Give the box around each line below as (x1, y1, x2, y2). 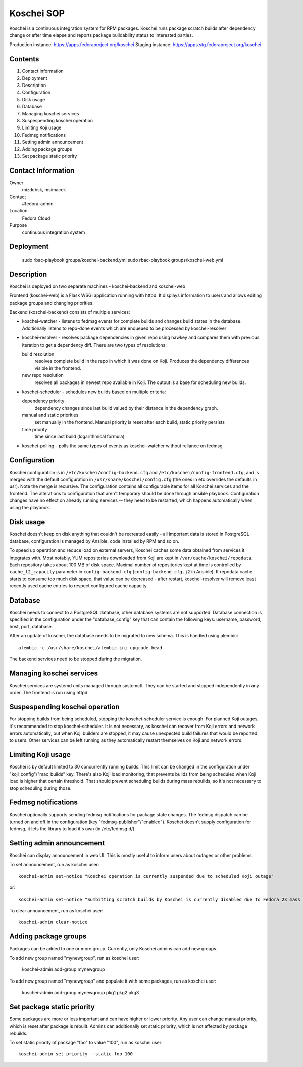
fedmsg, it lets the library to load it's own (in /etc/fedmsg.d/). (9, 826, 136, 832)
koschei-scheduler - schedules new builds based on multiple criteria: (22, 389, 166, 395)
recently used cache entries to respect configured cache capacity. (9, 583, 148, 589)
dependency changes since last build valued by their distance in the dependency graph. (34, 405, 218, 411)
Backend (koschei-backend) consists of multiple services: (9, 309, 131, 315)
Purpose (9, 222, 27, 228)
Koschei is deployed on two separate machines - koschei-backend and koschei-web (9, 283, 186, 289)
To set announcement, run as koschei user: (9, 862, 99, 868)
